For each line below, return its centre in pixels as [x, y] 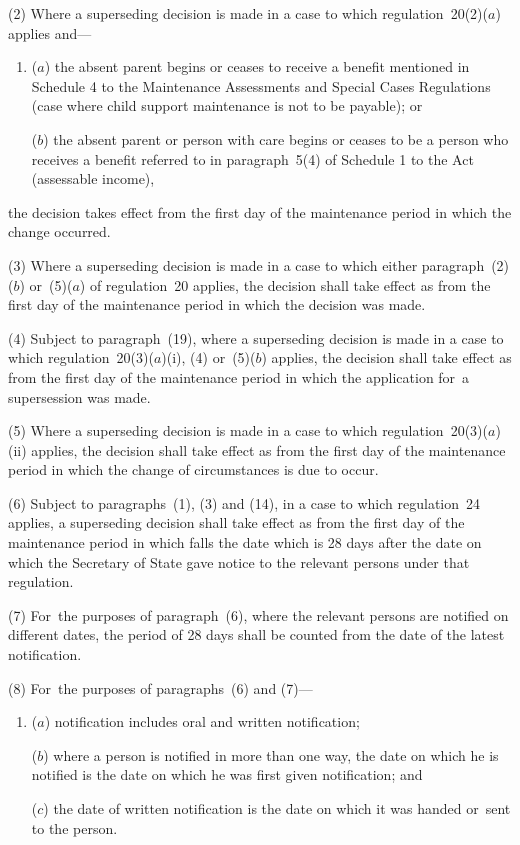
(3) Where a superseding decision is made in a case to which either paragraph [246, 264]
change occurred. [59, 231]
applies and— [50, 32]
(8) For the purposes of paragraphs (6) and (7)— [160, 687]
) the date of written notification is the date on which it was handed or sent [277, 808]
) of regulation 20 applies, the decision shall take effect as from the [285, 284]
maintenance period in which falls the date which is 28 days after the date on [245, 542]
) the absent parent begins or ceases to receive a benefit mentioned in [257, 66]
